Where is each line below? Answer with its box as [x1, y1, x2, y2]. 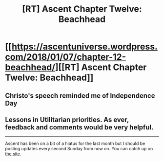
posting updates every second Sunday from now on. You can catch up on [5, 146, 153, 152]
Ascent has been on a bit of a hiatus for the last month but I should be [5, 141, 145, 146]
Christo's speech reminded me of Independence [5, 91, 155, 100]
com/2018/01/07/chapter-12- [5, 52, 126, 63]
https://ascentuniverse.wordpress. [11, 41, 158, 52]
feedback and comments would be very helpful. [5, 123, 154, 131]
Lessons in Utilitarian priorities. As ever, [5, 115, 129, 124]
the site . [5, 151, 21, 157]
